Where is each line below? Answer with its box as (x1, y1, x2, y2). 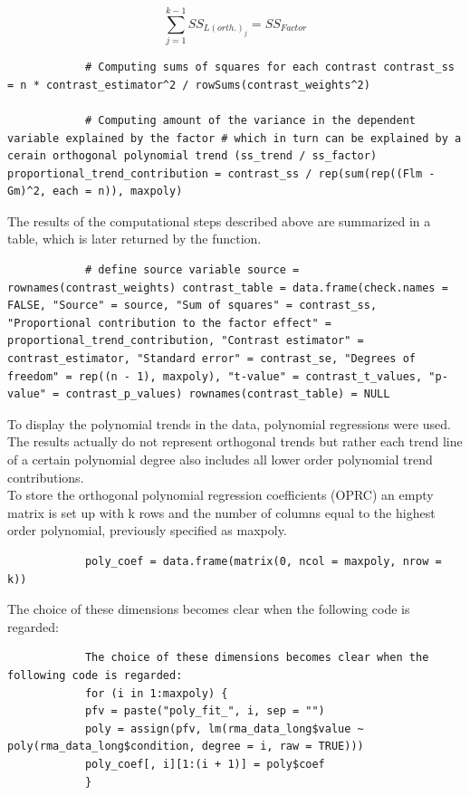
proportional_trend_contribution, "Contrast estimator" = (7, 334, 364, 348)
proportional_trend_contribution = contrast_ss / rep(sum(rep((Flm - (7, 167, 436, 180)
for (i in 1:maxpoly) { (84, 686, 228, 700)
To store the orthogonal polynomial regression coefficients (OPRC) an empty (7, 485, 434, 504)
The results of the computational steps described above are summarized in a (7, 211, 431, 230)
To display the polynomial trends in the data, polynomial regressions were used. (7, 414, 451, 433)
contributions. (7, 467, 84, 486)
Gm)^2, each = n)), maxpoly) (7, 185, 183, 198)
